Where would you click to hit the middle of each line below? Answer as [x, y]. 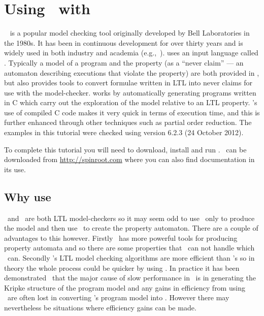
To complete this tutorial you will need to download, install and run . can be [125, 149]
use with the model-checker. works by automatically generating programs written [130, 92]
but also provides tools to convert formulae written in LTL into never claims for [128, 83]
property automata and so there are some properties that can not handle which [129, 248]
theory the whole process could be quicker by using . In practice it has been [122, 267]
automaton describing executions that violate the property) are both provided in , [132, 72]
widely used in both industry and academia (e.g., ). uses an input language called [131, 53]
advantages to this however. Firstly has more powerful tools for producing [121, 238]
